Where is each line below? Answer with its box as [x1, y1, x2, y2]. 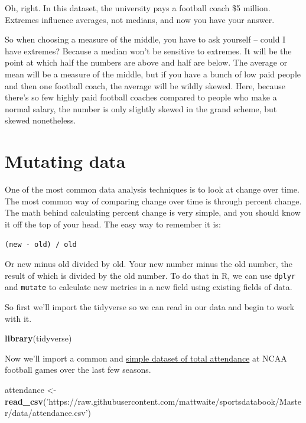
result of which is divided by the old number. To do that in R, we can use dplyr [5, 269, 296, 281]
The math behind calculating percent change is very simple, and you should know [5, 206, 301, 219]
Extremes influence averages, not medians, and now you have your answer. [5, 13, 275, 25]
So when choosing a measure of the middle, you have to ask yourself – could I [5, 33, 286, 45]
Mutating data [5, 149, 126, 173]
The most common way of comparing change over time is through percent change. [5, 194, 302, 207]
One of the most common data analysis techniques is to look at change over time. [5, 183, 300, 196]
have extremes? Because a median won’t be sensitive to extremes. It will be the [5, 44, 292, 57]
